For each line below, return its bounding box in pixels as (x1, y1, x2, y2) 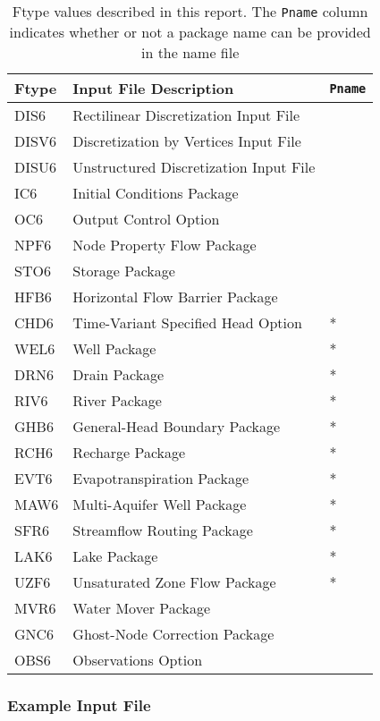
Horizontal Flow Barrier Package (72, 286, 278, 307)
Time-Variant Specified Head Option (72, 312, 302, 333)
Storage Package (72, 260, 175, 281)
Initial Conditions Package (72, 182, 239, 203)
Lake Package (72, 546, 158, 566)
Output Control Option (72, 208, 220, 229)
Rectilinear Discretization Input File (72, 105, 300, 125)
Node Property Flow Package (72, 234, 257, 255)
